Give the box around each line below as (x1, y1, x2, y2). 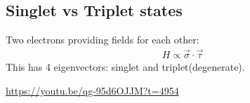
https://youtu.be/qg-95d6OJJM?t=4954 (6, 83, 179, 97)
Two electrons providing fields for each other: (6, 32, 199, 47)
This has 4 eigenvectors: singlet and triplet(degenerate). (6, 60, 245, 74)
